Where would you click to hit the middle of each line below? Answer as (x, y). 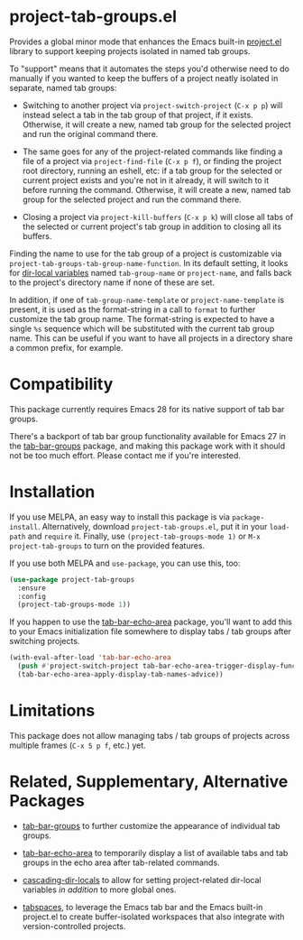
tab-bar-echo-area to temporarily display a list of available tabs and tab (155, 852)
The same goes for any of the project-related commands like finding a (152, 152)
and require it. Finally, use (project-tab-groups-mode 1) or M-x (144, 536)
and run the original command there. (90, 134)
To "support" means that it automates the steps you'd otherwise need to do (150, 69)
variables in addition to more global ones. (100, 889)
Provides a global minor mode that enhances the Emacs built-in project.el (146, 41)
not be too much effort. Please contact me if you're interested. (125, 455)
